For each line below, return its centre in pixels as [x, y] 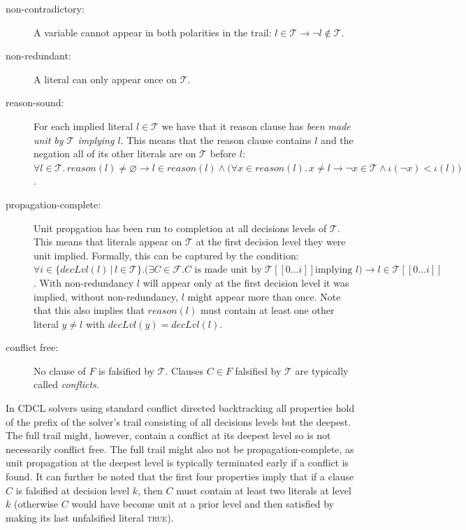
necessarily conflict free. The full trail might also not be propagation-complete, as [180, 449]
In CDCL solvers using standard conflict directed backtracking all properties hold [180, 408]
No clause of [60, 370]
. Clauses [184, 370]
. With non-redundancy [84, 282]
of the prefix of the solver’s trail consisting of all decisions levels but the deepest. [179, 421]
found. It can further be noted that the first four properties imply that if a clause [180, 477]
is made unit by [228, 270]
